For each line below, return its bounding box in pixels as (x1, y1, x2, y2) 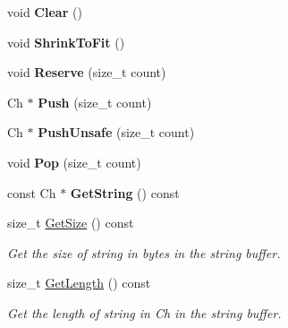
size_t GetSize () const (7, 213, 134, 232)
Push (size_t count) (38, 92, 152, 111)
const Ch (7, 183, 56, 202)
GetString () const (70, 183, 180, 202)
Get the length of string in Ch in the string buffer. (7, 303, 282, 322)
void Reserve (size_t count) (7, 63, 166, 82)
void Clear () (7, 3, 82, 21)
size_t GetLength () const (7, 273, 151, 292)
